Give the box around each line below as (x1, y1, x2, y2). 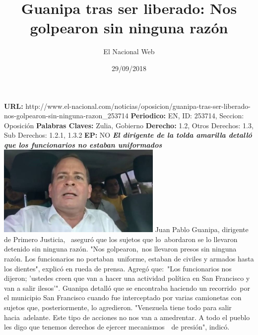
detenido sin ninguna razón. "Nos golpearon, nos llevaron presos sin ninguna (4, 244, 237, 254)
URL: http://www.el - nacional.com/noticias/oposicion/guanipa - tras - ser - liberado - (4, 100, 251, 111)
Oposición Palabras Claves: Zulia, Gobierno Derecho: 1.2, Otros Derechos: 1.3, (4, 120, 254, 130)
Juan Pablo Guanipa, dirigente (155, 224, 249, 235)
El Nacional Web (103, 46, 155, 57)
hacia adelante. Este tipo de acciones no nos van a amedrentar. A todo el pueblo (4, 312, 250, 322)
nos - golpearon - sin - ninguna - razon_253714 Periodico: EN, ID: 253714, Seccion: (4, 110, 244, 121)
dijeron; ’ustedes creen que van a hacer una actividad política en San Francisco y (4, 273, 250, 283)
